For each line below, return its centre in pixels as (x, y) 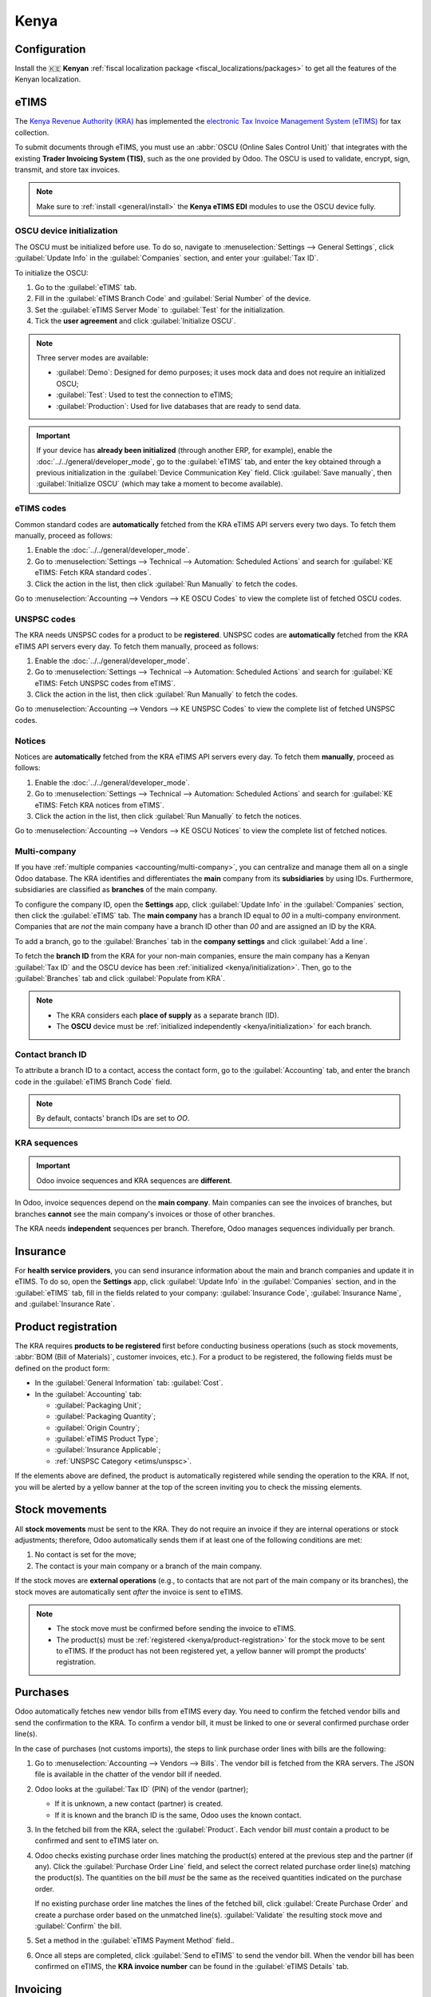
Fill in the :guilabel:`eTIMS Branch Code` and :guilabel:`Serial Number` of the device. (173, 299)
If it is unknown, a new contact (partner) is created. (139, 1804)
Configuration (50, 49)
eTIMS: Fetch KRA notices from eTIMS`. (99, 805)
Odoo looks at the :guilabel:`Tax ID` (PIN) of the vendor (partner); (142, 1789)
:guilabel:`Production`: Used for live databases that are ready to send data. (179, 406)
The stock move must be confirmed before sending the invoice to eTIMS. (176, 1629)
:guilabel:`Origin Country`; (97, 1427)
